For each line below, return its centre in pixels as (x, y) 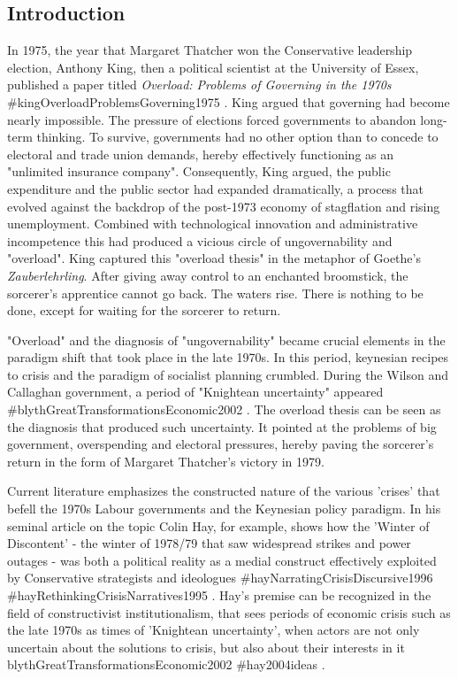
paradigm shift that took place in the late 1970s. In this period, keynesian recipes (228, 357)
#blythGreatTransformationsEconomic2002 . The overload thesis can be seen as (224, 409)
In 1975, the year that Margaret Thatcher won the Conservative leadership (210, 50)
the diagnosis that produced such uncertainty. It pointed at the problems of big (222, 426)
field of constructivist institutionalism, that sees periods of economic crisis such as (229, 612)
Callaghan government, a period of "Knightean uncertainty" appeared (195, 392)
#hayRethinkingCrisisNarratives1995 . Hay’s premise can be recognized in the (219, 595)
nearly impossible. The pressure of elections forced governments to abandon (212, 119)
